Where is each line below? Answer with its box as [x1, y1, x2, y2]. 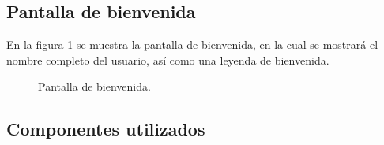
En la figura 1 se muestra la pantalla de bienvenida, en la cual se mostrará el [6, 36, 378, 53]
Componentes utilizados [6, 117, 205, 141]
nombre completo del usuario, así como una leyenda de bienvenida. [6, 51, 329, 68]
